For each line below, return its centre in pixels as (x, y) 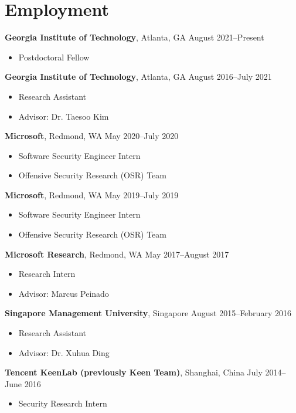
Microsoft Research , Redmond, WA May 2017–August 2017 (117, 254)
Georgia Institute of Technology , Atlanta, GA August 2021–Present (135, 37)
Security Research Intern (63, 403)
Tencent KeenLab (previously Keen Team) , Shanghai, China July (134, 372)
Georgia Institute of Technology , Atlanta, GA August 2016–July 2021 (138, 77)
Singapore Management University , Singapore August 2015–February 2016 (148, 313)
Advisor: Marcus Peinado (64, 293)
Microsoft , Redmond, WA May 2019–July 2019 (92, 194)
